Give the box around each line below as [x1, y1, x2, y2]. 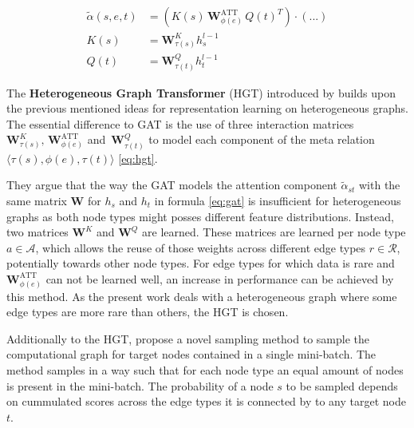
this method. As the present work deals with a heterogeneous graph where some [6, 287, 397, 304]
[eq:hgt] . [118, 149, 158, 166]
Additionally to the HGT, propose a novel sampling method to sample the [6, 330, 369, 347]
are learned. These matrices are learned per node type [142, 224, 406, 240]
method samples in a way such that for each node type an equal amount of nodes [6, 362, 404, 378]
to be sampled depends [286, 377, 398, 394]
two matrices [6, 224, 69, 240]
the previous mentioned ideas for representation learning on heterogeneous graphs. [6, 100, 408, 117]
